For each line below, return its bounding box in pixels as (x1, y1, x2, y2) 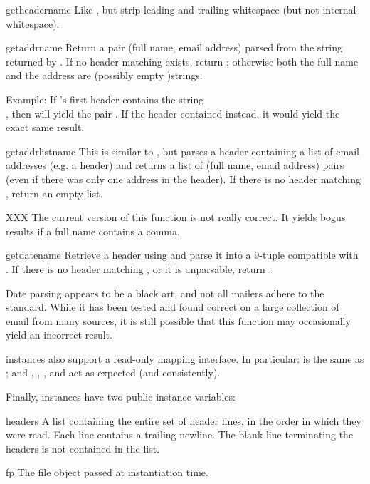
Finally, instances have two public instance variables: (6, 389, 236, 404)
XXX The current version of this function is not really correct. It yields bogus (6, 210, 346, 225)
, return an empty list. (6, 185, 103, 200)
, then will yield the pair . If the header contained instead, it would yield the (6, 105, 340, 120)
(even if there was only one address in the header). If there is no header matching (6, 171, 361, 186)
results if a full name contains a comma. (6, 223, 180, 238)
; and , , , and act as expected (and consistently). (6, 365, 221, 380)
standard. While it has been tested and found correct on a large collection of (6, 299, 339, 314)
